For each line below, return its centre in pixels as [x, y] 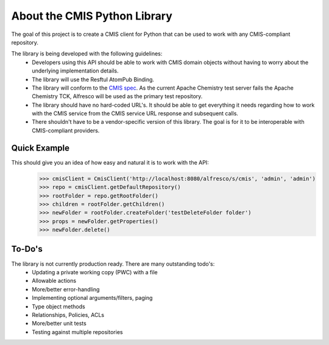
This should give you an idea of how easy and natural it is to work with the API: [110, 162]
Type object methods [58, 306]
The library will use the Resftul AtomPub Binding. [93, 79]
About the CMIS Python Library [92, 16]
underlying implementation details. [75, 71]
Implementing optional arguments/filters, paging [92, 298]
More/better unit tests [59, 324]
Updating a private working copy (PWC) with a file [95, 272]
